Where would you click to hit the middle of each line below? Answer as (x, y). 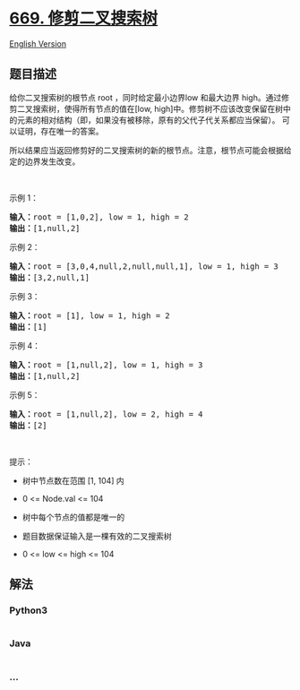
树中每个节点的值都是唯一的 (73, 517)
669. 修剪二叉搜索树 (84, 18)
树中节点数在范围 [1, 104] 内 (73, 480)
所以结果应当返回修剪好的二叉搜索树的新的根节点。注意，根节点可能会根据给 (150, 150)
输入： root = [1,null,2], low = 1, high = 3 (106, 365)
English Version (38, 43)
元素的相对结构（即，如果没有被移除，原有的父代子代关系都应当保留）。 (148, 120)
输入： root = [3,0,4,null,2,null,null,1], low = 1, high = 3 (144, 266)
